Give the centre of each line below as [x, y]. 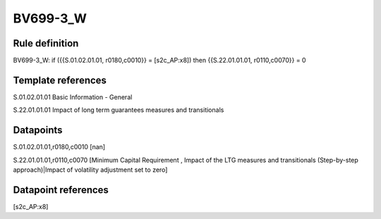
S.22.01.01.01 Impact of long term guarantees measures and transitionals [119, 110]
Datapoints [38, 130]
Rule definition [46, 43]
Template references [60, 80]
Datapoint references [61, 190]
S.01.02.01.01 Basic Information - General [73, 97]
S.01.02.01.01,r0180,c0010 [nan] [59, 147]
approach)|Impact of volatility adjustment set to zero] [90, 170]
